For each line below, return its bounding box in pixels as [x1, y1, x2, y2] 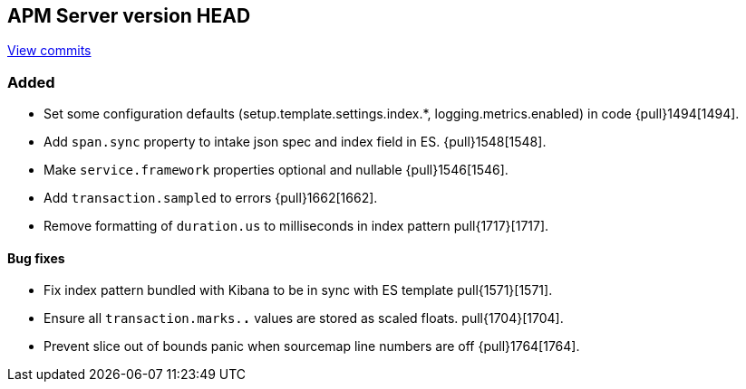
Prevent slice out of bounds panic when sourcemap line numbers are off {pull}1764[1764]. [44, 338, 580, 355]
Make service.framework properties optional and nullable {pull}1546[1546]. [44, 162, 509, 178]
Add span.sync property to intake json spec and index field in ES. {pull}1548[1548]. [44, 134, 547, 150]
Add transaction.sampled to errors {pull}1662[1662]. [44, 190, 378, 206]
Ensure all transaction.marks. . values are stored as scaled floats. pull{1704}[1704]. [44, 310, 564, 327]
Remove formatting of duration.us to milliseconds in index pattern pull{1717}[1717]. [44, 218, 549, 234]
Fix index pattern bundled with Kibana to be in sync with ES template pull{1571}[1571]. [44, 282, 553, 299]
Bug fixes [7, 250, 65, 266]
